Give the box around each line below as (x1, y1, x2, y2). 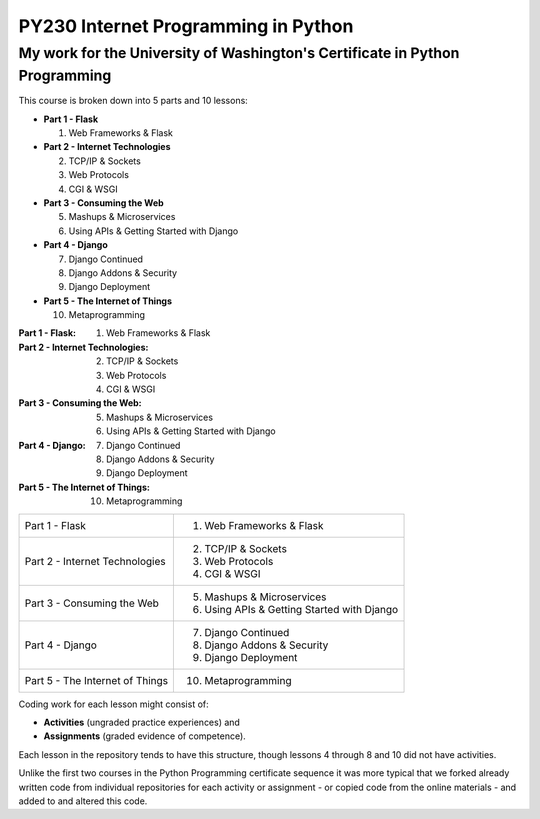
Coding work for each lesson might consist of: (18, 698, 209, 710)
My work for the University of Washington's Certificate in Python (18, 44, 460, 62)
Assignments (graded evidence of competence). (43, 730, 247, 742)
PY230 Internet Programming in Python (18, 15, 354, 37)
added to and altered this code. (18, 795, 148, 807)
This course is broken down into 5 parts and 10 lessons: (18, 95, 249, 107)
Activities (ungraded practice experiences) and (43, 716, 240, 728)
